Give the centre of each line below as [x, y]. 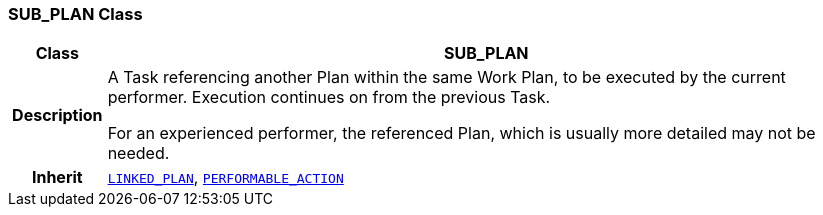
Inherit [57, 177]
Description [57, 115]
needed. [138, 153]
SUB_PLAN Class [75, 14]
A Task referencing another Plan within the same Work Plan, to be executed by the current [446, 77]
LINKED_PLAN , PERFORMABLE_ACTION [225, 177]
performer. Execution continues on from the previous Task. [329, 97]
